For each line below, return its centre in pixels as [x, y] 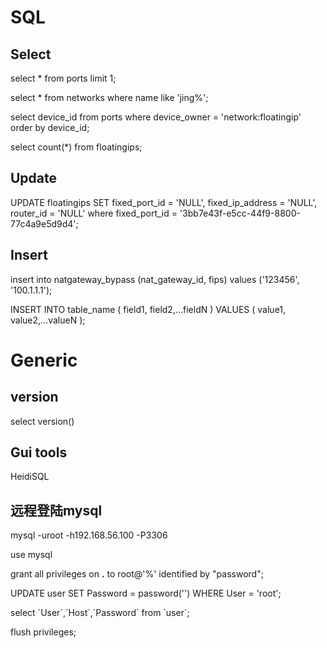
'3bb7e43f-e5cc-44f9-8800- [240, 213]
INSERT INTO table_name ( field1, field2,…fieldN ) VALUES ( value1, [148, 309]
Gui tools [39, 452]
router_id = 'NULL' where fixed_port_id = [94, 213]
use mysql [31, 555]
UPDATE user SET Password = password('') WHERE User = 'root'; [146, 593]
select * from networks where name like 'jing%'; [109, 97]
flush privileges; [43, 632]
